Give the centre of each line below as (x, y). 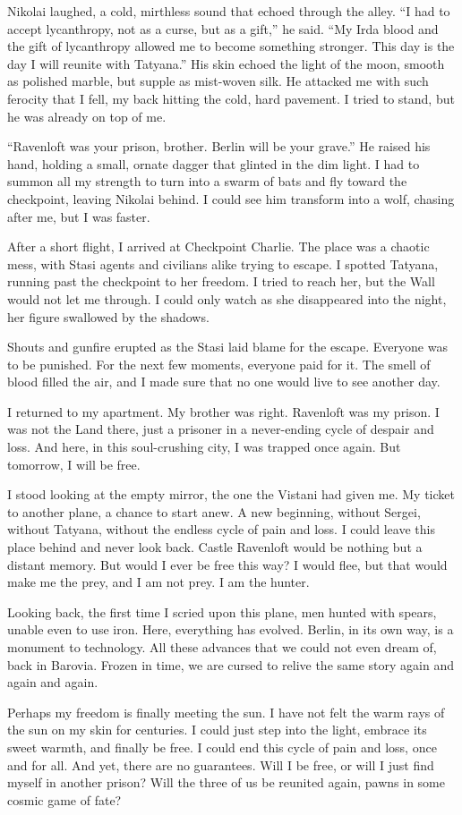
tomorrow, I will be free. (74, 464)
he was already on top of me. (87, 116)
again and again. (53, 682)
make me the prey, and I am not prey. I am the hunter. (158, 582)
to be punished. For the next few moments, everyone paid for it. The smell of (219, 364)
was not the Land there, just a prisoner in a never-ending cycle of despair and (221, 429)
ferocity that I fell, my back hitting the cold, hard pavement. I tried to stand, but (231, 98)
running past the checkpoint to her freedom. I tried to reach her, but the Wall (221, 281)
